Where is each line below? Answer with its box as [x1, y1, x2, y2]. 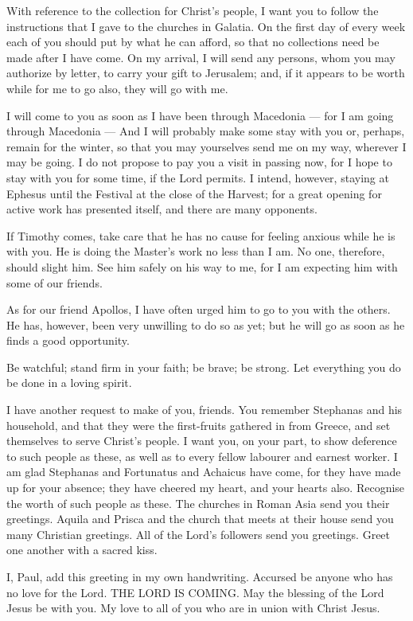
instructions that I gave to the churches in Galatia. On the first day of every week [6, 18, 406, 34]
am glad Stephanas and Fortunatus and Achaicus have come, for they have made [6, 463, 401, 480]
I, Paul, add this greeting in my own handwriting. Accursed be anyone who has [6, 568, 393, 584]
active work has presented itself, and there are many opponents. [6, 201, 318, 217]
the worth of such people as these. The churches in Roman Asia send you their [6, 494, 390, 511]
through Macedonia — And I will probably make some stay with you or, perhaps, [6, 123, 405, 139]
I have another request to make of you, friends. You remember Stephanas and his [6, 401, 403, 418]
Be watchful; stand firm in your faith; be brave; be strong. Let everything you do [6, 358, 401, 375]
